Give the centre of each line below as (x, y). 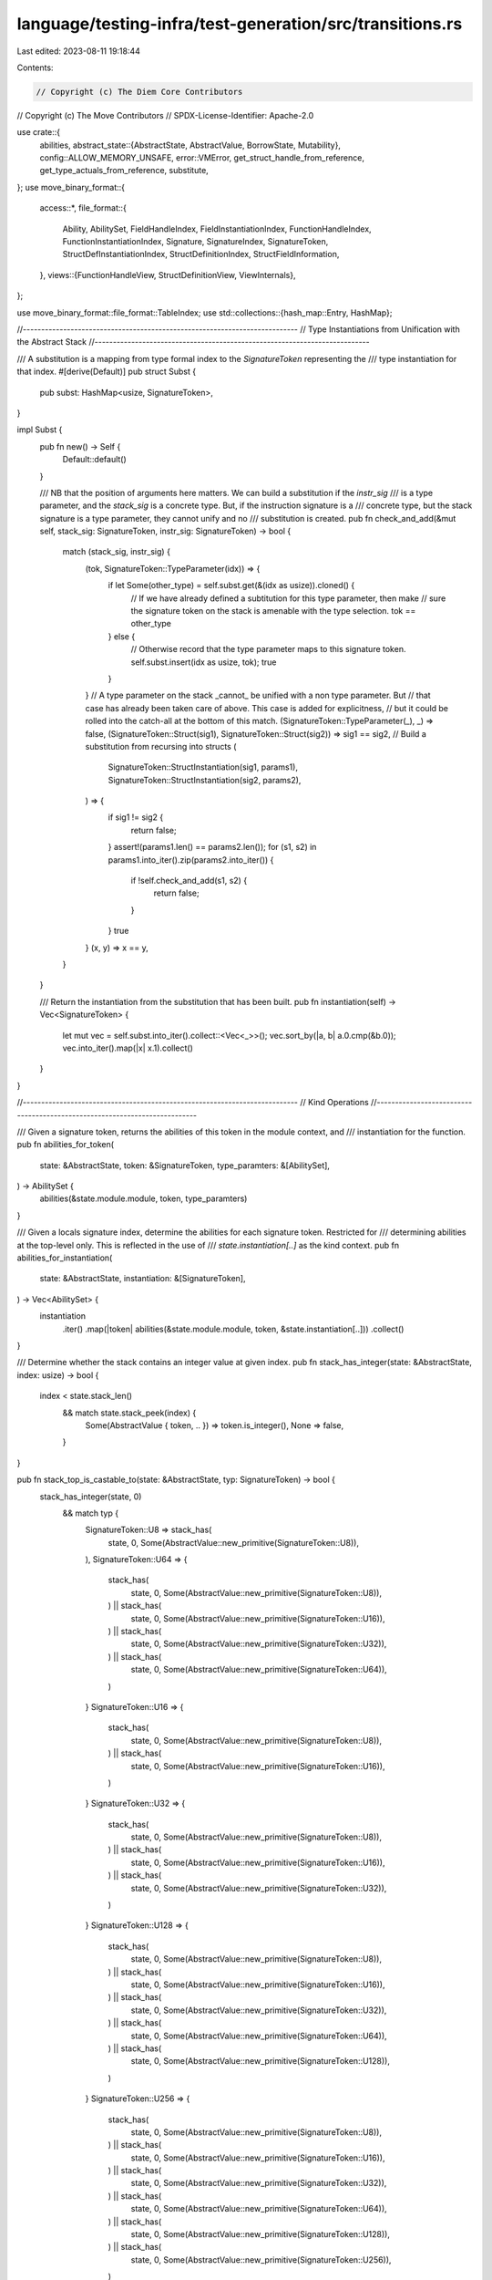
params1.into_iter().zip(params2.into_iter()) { (191, 860)
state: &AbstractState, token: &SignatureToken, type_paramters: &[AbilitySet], (184, 1165)
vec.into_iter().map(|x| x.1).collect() (128, 1048)
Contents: (35, 67)
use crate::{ (39, 132)
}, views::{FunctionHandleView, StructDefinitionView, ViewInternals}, (168, 275)
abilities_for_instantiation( (65, 1258)
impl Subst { (40, 430)
